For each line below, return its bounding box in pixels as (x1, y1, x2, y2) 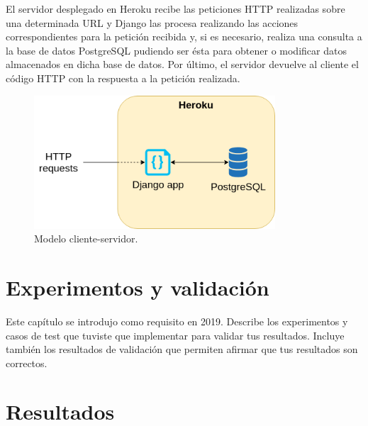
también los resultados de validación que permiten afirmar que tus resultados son (6, 342, 358, 357)
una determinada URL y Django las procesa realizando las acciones (6, 15, 299, 30)
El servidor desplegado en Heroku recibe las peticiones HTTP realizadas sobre (6, 1, 345, 16)
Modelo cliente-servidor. (34, 231, 138, 246)
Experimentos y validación (6, 272, 269, 301)
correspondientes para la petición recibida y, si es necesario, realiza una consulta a (6, 29, 362, 44)
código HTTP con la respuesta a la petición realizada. (6, 70, 240, 85)
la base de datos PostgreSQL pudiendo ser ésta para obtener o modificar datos (6, 43, 347, 57)
